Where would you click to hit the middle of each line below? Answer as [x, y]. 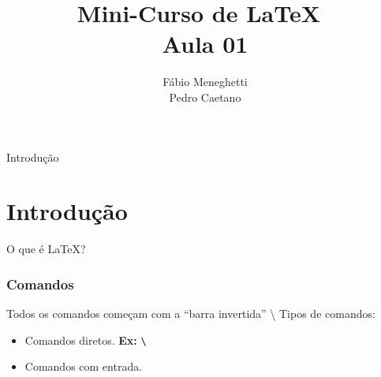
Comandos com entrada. [84, 366]
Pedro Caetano [205, 97]
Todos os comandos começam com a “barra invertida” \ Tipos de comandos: [191, 314]
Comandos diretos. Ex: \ [86, 340]
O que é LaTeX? [46, 249]
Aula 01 [205, 44]
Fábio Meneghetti [205, 82]
